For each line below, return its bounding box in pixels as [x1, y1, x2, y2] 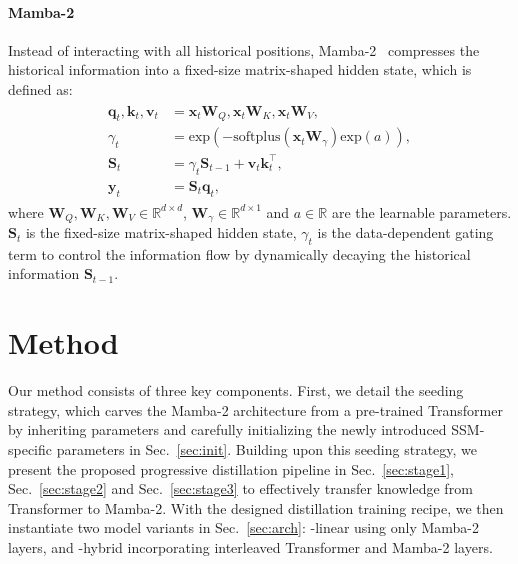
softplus [233, 130, 281, 145]
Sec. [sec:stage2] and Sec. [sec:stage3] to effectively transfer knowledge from [8, 478, 473, 499]
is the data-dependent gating [317, 222, 494, 243]
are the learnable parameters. [331, 201, 512, 222]
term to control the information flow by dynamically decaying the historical [8, 243, 471, 264]
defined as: [8, 78, 73, 99]
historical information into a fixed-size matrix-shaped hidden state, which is [8, 59, 472, 80]
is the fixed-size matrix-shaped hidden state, [25, 222, 297, 243]
